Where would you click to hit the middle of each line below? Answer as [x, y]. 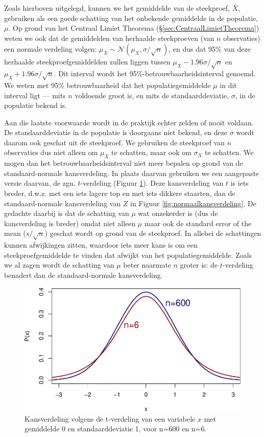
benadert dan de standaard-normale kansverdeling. [83, 275]
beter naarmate [147, 265]
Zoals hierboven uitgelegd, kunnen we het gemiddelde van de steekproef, [117, 8]
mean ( [15, 233]
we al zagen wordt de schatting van [59, 265]
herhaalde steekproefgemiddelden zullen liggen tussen [87, 62]
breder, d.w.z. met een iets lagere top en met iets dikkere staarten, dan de [120, 193]
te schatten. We [229, 152]
